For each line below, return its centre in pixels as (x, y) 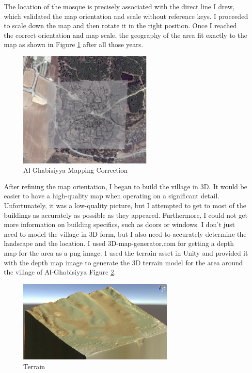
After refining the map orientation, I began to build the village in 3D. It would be (126, 186)
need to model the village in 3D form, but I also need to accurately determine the (125, 234)
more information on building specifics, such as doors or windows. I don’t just (119, 224)
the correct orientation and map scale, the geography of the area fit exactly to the (126, 35)
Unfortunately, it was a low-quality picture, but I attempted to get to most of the (125, 205)
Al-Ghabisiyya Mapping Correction (76, 170)
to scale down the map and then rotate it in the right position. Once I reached (120, 25)
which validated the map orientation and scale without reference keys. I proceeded (126, 16)
